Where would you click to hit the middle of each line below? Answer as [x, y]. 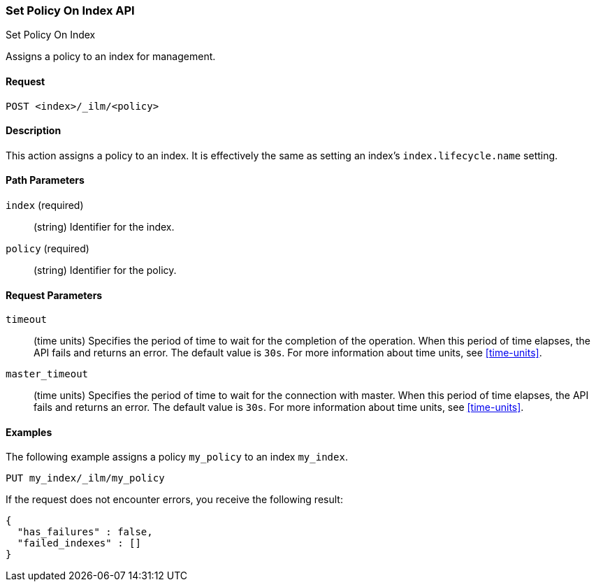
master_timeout [47, 374]
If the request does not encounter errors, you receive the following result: [174, 500]
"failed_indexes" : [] [79, 543]
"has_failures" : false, [85, 532]
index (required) [45, 205]
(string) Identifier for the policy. [105, 270]
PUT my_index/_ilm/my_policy [85, 478]
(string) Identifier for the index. [104, 227]
